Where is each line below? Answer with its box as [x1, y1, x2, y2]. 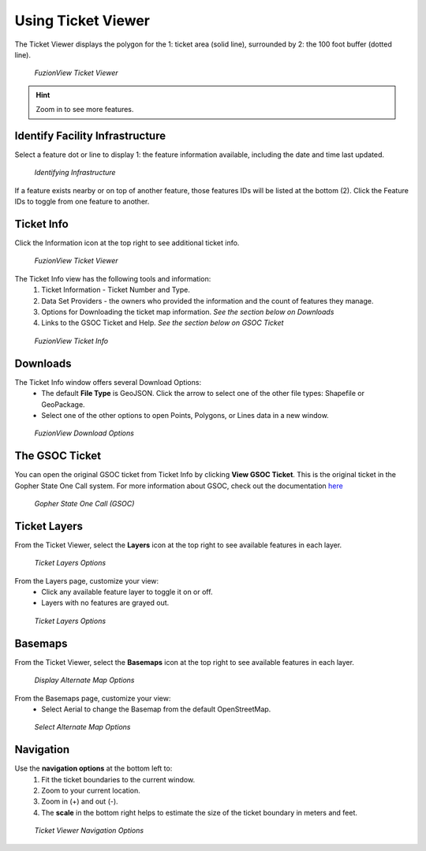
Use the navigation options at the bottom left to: [14, 763, 173, 773]
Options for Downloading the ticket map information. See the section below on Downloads [41, 308, 334, 317]
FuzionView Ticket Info [34, 336, 109, 345]
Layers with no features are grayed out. [41, 598, 170, 607]
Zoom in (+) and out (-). [41, 797, 118, 806]
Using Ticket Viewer [14, 12, 150, 29]
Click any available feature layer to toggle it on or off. [41, 588, 213, 597]
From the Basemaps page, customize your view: [14, 693, 171, 703]
